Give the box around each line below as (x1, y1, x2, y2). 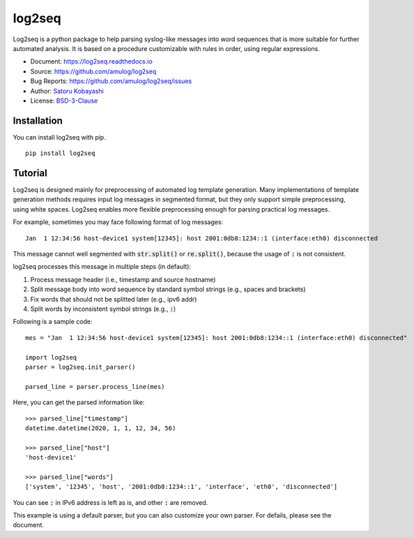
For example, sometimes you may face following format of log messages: (13, 218, 223, 226)
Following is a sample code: (13, 318, 93, 326)
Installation (13, 115, 63, 126)
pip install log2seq (25, 149, 95, 157)
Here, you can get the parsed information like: (13, 398, 145, 406)
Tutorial (13, 168, 48, 179)
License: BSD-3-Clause (30, 96, 98, 105)
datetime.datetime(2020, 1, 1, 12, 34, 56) (25, 424, 176, 432)
